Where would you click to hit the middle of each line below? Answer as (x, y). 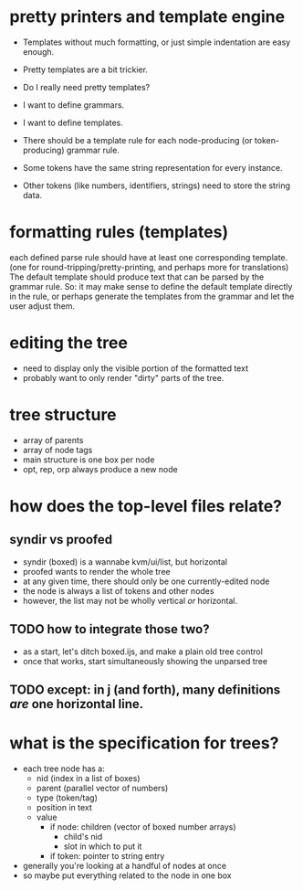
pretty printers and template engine (147, 17)
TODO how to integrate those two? (110, 629)
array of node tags (57, 450)
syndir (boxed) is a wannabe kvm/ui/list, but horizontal (125, 562)
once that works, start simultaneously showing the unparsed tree (145, 661)
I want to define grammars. (73, 105)
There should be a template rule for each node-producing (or (137, 140)
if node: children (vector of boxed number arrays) (143, 826)
